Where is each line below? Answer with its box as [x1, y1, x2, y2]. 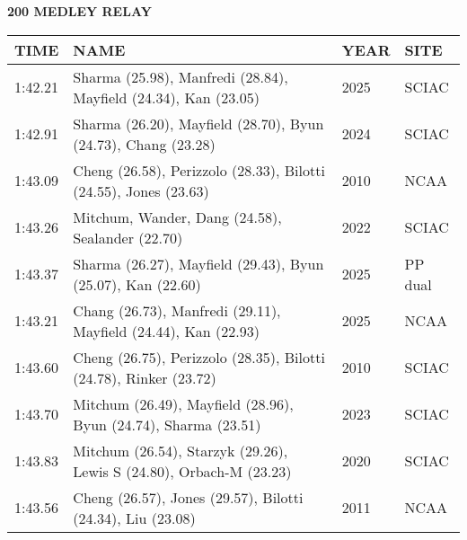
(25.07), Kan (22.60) [73, 273, 201, 295]
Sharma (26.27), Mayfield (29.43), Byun [73, 252, 324, 274]
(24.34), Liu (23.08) [73, 507, 196, 528]
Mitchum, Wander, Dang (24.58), [73, 206, 282, 227]
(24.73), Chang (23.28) [73, 133, 216, 155]
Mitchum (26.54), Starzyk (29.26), [73, 439, 288, 461]
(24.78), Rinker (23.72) [73, 367, 216, 388]
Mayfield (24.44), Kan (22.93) [73, 320, 260, 341]
